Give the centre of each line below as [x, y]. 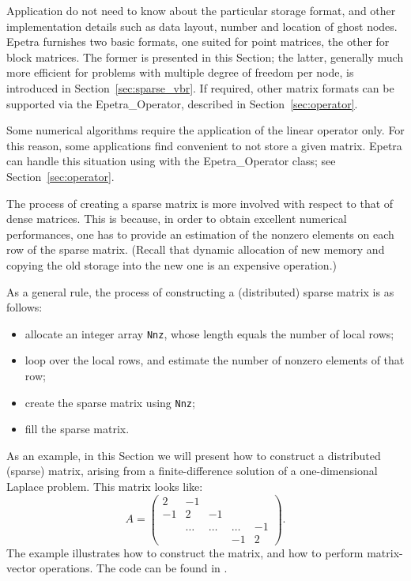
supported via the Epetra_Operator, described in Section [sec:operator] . [182, 103]
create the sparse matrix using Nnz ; [110, 402]
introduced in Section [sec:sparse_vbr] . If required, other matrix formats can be [200, 87]
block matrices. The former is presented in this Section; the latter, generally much [205, 57]
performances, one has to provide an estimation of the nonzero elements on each [200, 234]
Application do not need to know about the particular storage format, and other [201, 10]
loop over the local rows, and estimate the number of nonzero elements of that [215, 360]
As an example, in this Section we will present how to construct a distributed [194, 455]
